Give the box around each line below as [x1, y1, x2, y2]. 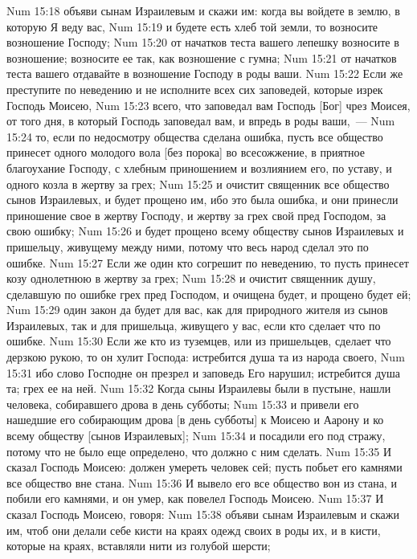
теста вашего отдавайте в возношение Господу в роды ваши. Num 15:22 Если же [6, 65, 403, 82]
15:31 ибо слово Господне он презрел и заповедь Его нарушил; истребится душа [6, 364, 401, 381]
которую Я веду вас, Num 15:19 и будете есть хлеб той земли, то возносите [6, 18, 378, 35]
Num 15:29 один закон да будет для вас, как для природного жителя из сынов [6, 301, 388, 318]
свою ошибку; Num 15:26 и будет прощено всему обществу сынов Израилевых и [6, 222, 404, 239]
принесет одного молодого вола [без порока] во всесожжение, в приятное [6, 144, 365, 161]
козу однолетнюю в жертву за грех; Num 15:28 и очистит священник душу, [6, 270, 376, 287]
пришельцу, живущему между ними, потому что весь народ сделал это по [6, 238, 369, 255]
